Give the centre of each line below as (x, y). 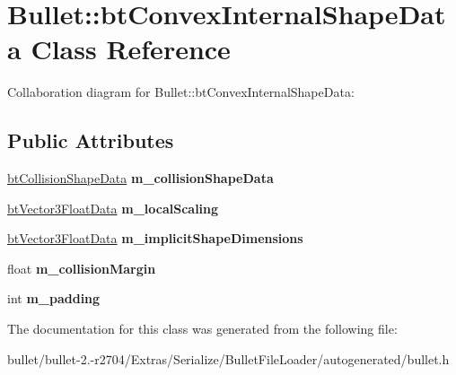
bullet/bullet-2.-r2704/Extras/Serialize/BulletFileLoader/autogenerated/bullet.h (228, 358)
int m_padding (54, 298)
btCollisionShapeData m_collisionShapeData (140, 178)
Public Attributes (91, 140)
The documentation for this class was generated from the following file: (202, 329)
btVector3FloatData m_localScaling (113, 208)
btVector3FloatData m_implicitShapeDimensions (155, 238)
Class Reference (131, 49)
